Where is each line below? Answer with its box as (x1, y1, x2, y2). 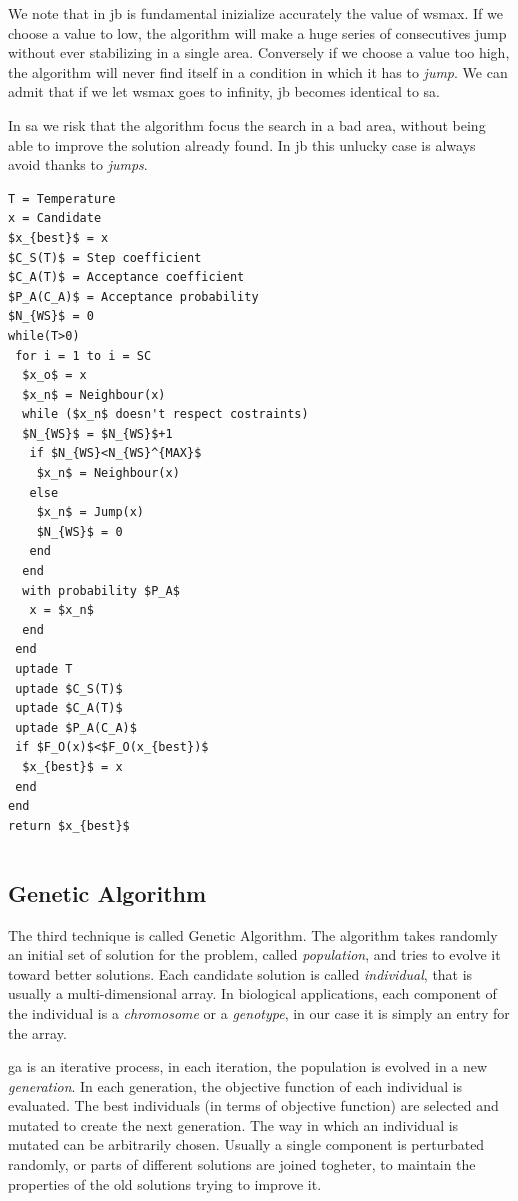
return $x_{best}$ (8, 818, 130, 833)
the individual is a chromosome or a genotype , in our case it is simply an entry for (8, 1002, 510, 1023)
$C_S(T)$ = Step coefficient (8, 250, 202, 265)
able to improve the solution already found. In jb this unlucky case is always (8, 134, 476, 155)
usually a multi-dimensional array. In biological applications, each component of (8, 983, 497, 1004)
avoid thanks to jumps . (8, 154, 148, 175)
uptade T (15, 662, 73, 676)
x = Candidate (8, 211, 102, 226)
